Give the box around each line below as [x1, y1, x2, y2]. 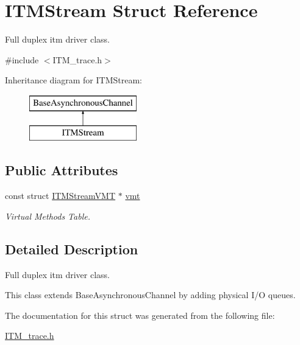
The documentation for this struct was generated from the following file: [5, 308, 275, 321]
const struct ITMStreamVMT [5, 189, 116, 202]
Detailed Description [5, 239, 138, 258]
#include [5, 53, 39, 66]
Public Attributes [5, 161, 118, 179]
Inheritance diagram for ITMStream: [5, 74, 142, 86]
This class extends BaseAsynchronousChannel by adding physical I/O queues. [5, 288, 296, 301]
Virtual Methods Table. [5, 209, 90, 222]
